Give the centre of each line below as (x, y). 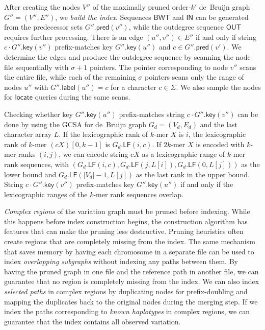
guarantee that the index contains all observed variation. (92, 321)
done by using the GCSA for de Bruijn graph (75, 124)
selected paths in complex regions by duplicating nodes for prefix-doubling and (126, 291)
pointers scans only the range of (194, 77)
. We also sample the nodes (218, 87)
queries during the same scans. (83, 97)
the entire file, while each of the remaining (70, 77)
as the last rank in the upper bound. (193, 174)
